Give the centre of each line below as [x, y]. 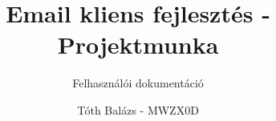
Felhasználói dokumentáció [138, 83]
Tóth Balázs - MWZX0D [138, 109]
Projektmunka [138, 44]
